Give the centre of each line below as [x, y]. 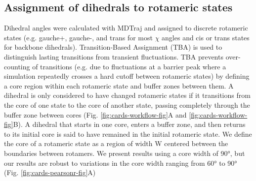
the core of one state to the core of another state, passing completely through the [127, 105]
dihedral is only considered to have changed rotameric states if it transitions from [127, 95]
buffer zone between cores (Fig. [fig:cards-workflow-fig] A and [95, 114]
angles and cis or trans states [206, 37]
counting [17, 66]
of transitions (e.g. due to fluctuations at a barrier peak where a [129, 66]
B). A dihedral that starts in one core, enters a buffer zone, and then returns [129, 124]
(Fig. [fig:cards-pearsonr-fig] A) [50, 172]
